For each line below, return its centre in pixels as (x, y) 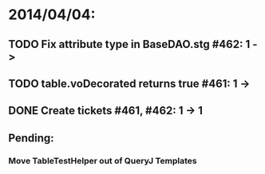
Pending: (31, 138)
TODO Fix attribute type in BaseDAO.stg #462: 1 (129, 44)
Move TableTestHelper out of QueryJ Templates (103, 160)
